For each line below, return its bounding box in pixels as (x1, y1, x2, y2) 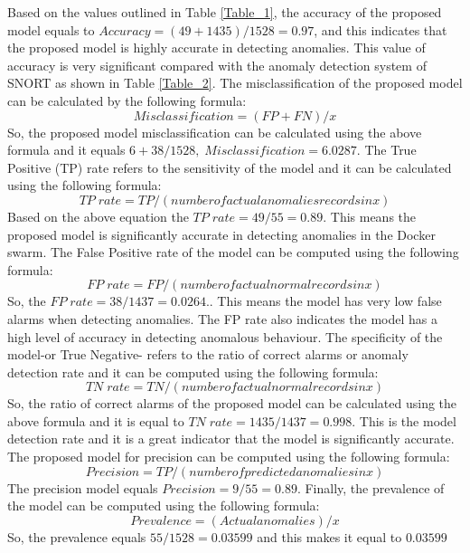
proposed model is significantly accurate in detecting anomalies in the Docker (7, 224, 436, 243)
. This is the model (352, 411, 456, 430)
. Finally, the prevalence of (296, 478, 445, 497)
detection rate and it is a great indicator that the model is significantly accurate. (7, 429, 455, 448)
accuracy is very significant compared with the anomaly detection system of (7, 55, 427, 74)
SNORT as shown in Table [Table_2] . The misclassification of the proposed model (7, 73, 463, 92)
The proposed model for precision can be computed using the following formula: (7, 447, 450, 466)
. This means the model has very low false (209, 291, 442, 310)
